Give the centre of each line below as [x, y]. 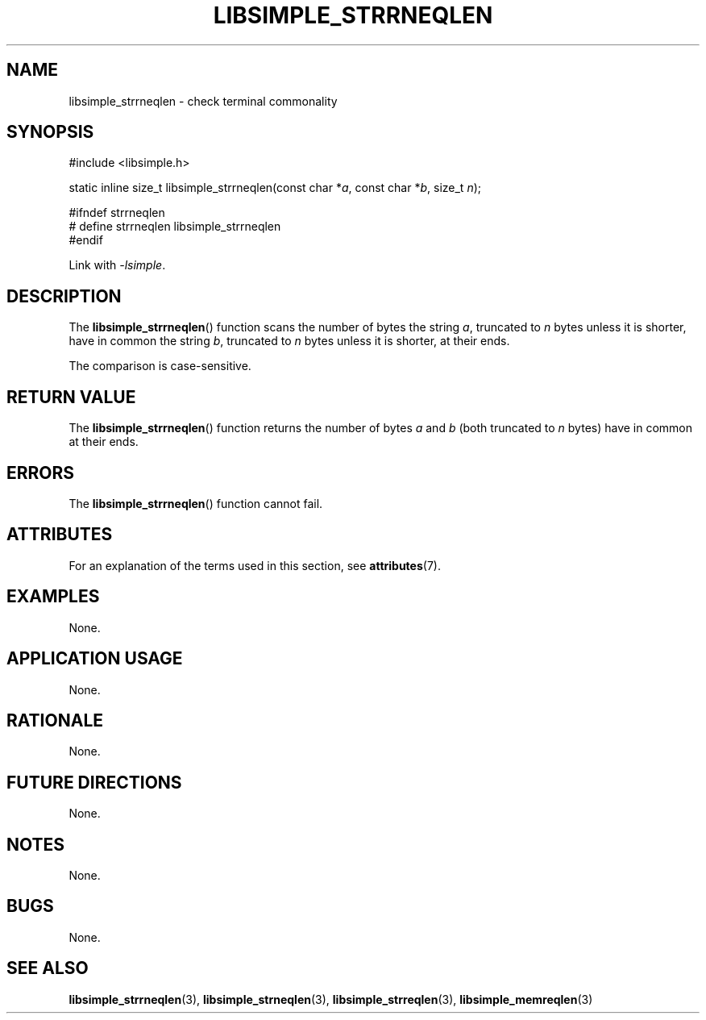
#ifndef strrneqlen [117, 213]
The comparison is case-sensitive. [160, 366]
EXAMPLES [53, 597]
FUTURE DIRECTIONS [94, 782]
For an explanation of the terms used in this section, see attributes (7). [255, 565]
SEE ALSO [48, 968]
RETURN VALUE [71, 397]
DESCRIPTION [64, 296]
